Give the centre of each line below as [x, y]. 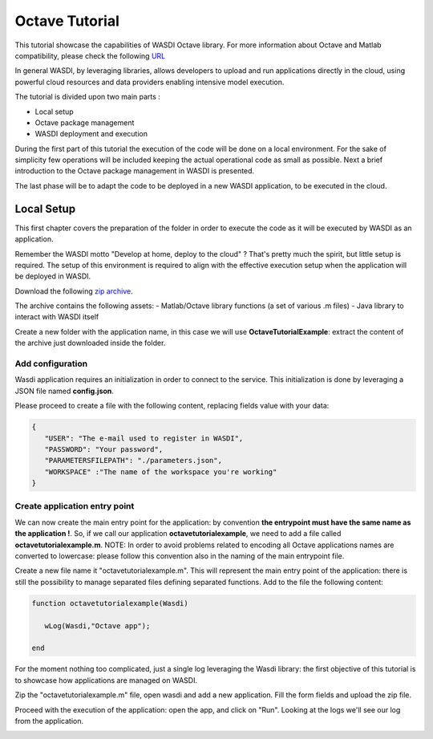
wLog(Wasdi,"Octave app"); [97, 625]
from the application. [49, 721]
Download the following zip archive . [74, 291]
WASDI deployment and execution [91, 134]
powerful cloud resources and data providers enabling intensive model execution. [150, 82]
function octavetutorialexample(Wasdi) [110, 603]
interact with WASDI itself [57, 317]
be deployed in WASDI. [53, 276]
